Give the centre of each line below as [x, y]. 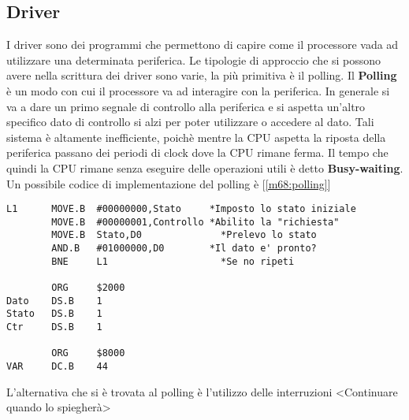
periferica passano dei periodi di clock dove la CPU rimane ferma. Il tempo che [197, 152]
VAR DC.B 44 [57, 367]
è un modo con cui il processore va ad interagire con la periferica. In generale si [198, 90]
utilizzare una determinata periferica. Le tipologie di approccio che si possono [194, 59]
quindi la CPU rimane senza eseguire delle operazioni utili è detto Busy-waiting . [205, 167]
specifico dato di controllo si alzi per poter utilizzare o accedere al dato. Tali [190, 122]
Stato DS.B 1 [54, 314]
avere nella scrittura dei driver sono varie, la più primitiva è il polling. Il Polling [202, 75]
